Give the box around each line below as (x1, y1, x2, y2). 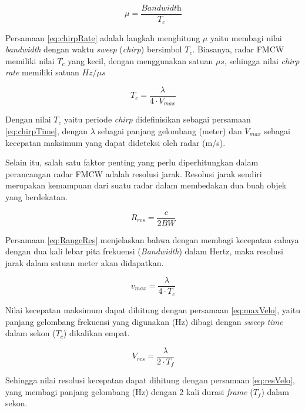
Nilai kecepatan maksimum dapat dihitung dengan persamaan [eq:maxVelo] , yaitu (5, 303, 300, 316)
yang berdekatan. (5, 190, 68, 203)
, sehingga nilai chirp (224, 54, 300, 67)
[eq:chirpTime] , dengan (5, 125, 88, 137)
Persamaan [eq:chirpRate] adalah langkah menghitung (5, 31, 200, 44)
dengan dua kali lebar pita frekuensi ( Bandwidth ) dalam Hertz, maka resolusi (5, 245, 283, 257)
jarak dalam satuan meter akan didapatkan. (5, 256, 164, 269)
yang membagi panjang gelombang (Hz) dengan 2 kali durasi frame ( (5, 385, 253, 397)
